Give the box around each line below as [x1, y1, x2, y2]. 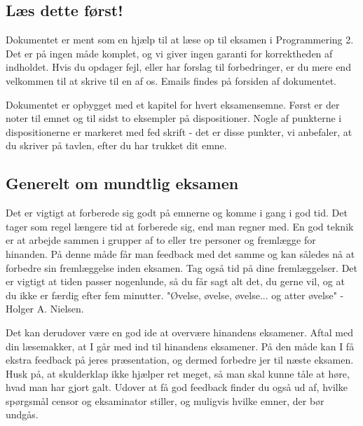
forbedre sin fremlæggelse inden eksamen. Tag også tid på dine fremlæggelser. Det [6, 260, 358, 275]
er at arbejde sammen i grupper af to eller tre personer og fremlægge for [6, 233, 316, 247]
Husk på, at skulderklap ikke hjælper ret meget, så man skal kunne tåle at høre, [6, 366, 350, 380]
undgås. [6, 407, 39, 422]
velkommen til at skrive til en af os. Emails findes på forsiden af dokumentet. [6, 73, 336, 88]
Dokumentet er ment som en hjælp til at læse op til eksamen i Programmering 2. [6, 32, 354, 47]
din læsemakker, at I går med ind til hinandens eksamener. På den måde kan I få [6, 338, 355, 353]
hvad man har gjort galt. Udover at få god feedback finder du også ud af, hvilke [6, 380, 348, 394]
